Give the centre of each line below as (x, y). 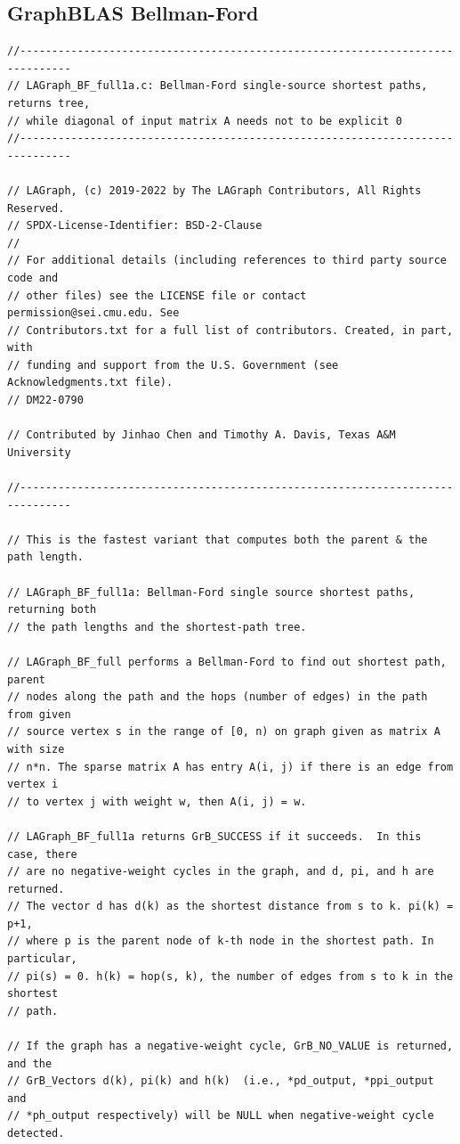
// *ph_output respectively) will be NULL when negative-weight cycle (221, 1116)
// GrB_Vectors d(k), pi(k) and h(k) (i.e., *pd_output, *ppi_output (221, 1081)
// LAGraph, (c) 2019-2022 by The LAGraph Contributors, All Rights (214, 190)
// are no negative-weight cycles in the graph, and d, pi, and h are (221, 872)
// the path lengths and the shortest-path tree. (157, 627)
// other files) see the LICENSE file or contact (157, 295)
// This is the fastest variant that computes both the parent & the (218, 539)
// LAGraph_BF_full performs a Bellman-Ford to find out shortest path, (227, 662)
